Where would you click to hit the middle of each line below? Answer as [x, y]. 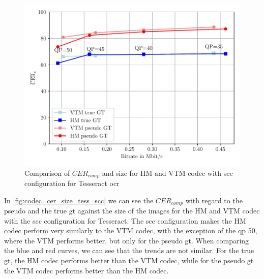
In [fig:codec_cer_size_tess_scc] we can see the [79, 200]
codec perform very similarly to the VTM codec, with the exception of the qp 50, [131, 230]
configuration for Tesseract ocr [72, 183]
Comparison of [47, 173]
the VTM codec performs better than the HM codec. [86, 270]
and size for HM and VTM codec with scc [167, 173]
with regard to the [214, 200]
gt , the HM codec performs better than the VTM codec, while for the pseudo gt [129, 260]
